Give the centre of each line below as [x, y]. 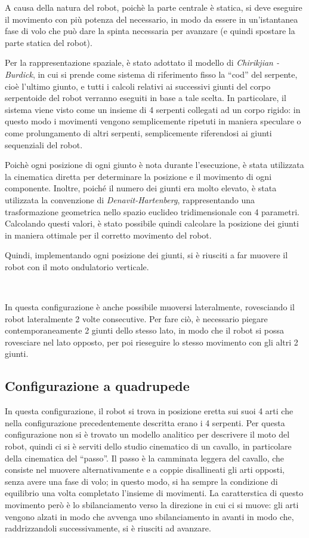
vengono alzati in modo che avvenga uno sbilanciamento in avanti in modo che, [149, 516]
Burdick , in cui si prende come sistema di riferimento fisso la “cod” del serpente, [151, 74]
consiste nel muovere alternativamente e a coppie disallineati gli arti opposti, [145, 470]
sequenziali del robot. [44, 144]
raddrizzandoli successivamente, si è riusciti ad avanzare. [108, 528]
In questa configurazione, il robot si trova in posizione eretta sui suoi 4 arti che [149, 411]
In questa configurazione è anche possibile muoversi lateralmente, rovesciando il [150, 307]
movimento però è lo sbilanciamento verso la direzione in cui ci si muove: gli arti [152, 504]
